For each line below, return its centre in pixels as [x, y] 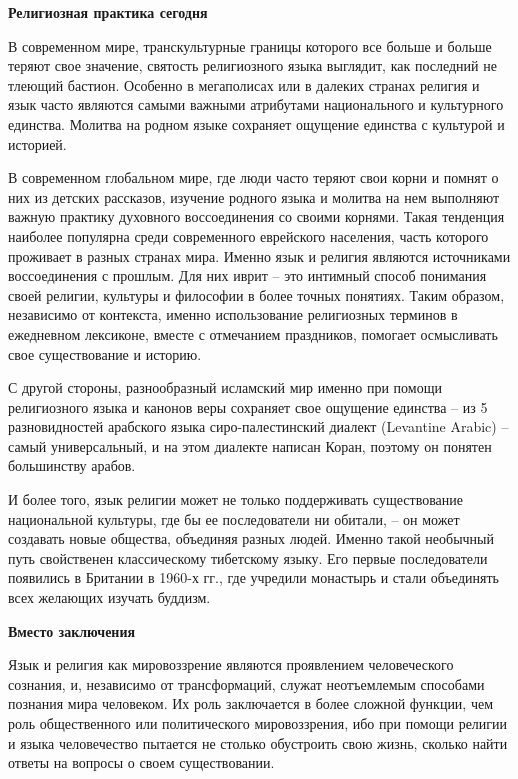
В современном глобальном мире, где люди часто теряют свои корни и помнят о [253, 177]
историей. [37, 143]
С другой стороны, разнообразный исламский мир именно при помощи [225, 387]
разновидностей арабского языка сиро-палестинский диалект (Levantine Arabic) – [258, 426]
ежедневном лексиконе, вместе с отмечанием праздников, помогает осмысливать [253, 333]
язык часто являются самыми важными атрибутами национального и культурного [256, 104]
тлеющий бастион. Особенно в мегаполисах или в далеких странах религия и [244, 84]
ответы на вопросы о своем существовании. [141, 762]
